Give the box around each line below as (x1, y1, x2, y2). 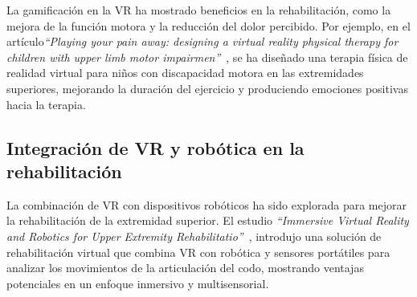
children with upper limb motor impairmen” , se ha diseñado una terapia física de (6, 48, 408, 65)
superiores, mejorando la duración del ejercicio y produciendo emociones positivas (6, 79, 408, 96)
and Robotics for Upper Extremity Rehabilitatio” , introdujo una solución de (6, 227, 382, 244)
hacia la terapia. (6, 96, 86, 112)
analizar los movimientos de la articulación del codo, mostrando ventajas (6, 259, 364, 276)
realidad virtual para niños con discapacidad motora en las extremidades (6, 64, 364, 81)
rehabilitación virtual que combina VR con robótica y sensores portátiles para (6, 243, 390, 260)
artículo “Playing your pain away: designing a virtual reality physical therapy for (6, 33, 399, 50)
